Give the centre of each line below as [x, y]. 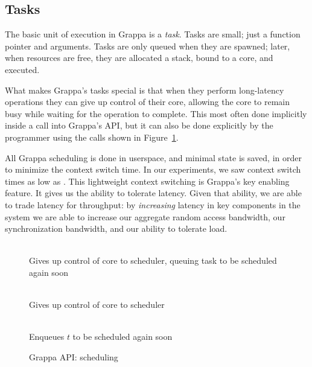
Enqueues [47, 337]
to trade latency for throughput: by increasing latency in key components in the [153, 204]
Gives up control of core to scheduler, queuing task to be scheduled [153, 260]
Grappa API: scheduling [74, 356]
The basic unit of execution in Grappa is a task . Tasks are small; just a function [153, 34]
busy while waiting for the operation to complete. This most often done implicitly [156, 113]
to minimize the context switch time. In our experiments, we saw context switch [153, 169]
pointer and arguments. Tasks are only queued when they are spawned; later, [148, 46]
